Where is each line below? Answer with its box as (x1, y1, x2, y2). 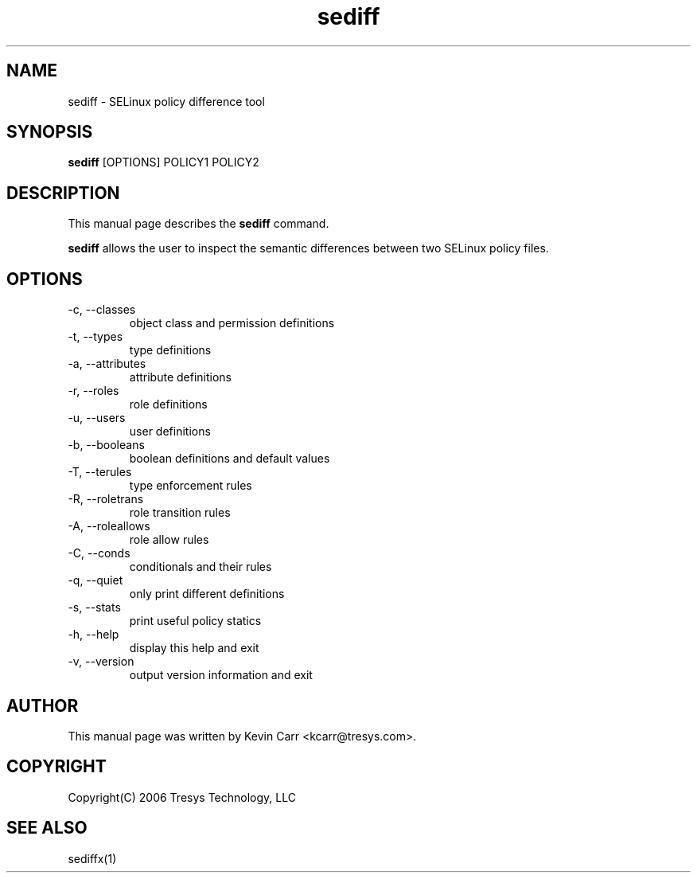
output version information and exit (129, 668, 313, 682)
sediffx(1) (68, 851, 117, 865)
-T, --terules (68, 465, 132, 479)
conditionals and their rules (129, 560, 272, 574)
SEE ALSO (6, 818, 88, 838)
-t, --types (68, 330, 123, 344)
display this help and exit (129, 641, 259, 655)
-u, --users (68, 411, 126, 425)
